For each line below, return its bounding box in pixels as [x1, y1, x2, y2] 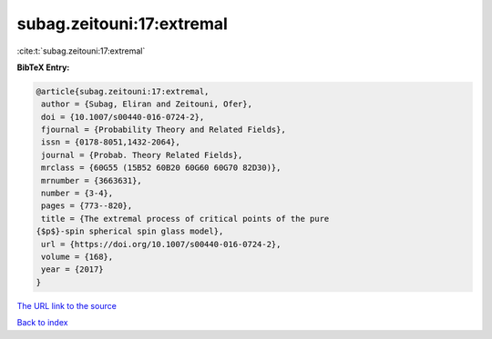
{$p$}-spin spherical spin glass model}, [36, 226, 224, 236]
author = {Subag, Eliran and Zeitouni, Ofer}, [41, 99, 252, 109]
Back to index [16, 317, 68, 328]
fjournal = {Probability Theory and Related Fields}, [41, 125, 286, 135]
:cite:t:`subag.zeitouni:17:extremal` [16, 45, 146, 56]
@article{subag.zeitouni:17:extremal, [36, 86, 210, 96]
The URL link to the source [16, 300, 118, 311]
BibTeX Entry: [16, 62, 70, 73]
